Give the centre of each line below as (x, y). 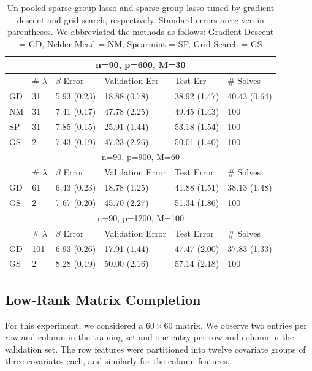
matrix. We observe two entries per (241, 325)
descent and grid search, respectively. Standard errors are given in (140, 19)
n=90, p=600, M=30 (140, 65)
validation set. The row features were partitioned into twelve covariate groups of (155, 349)
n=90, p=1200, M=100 (140, 217)
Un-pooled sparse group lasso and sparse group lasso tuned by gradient (141, 7)
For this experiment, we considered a (74, 325)
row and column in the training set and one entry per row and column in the (150, 337)
